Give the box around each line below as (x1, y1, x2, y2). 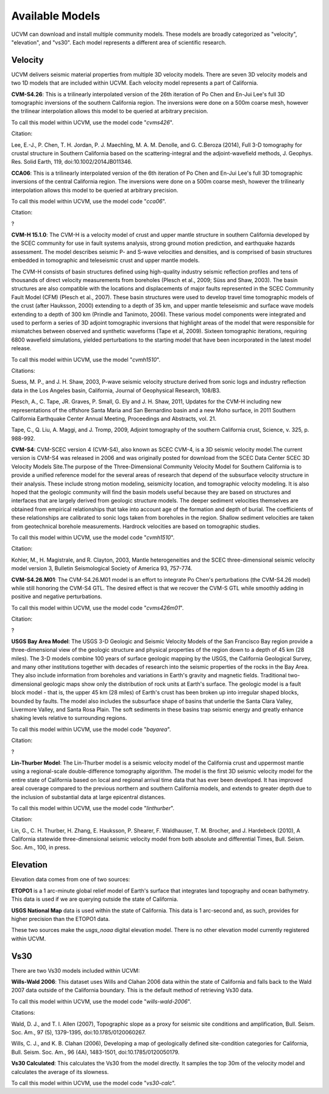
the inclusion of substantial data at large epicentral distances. (11, 793, 166, 800)
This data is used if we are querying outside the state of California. (11, 895, 179, 903)
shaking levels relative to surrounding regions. (11, 715, 127, 722)
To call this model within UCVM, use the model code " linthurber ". (11, 804, 175, 811)
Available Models (11, 9, 101, 23)
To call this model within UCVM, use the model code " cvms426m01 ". (11, 604, 184, 612)
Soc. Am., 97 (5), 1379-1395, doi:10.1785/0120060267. (11, 1028, 146, 1036)
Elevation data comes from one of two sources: (11, 876, 130, 883)
